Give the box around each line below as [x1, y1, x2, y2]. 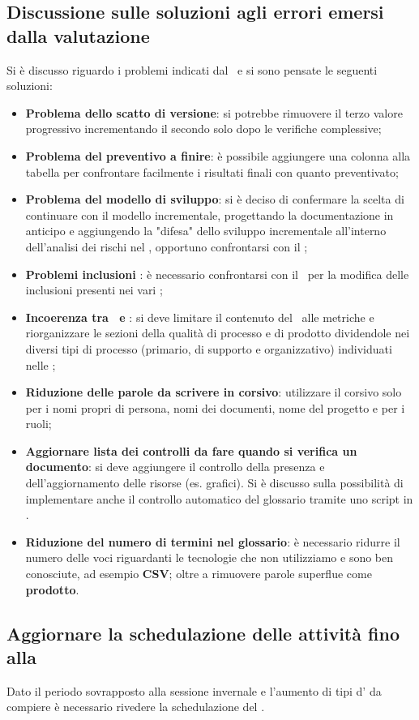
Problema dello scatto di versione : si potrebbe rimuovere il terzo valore [25, 104, 403, 121]
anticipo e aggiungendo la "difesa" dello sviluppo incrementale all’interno [25, 222, 387, 239]
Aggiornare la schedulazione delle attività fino [6, 620, 400, 645]
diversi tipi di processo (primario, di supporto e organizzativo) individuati [25, 340, 392, 357]
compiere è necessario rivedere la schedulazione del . [6, 698, 265, 715]
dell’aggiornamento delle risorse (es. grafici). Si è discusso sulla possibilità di [25, 474, 404, 491]
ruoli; [25, 415, 52, 432]
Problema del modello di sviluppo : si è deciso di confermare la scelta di [25, 191, 404, 208]
